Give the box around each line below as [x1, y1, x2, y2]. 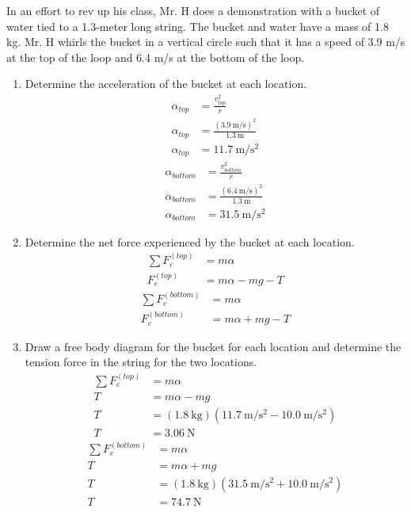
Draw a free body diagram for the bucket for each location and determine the [25, 338, 401, 354]
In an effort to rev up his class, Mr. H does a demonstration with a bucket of [6, 2, 380, 18]
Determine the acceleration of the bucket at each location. [25, 75, 307, 92]
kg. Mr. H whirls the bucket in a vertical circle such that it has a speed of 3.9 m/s [6, 33, 405, 50]
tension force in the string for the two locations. [25, 353, 257, 370]
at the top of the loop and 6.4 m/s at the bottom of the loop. [6, 48, 305, 65]
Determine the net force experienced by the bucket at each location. [25, 233, 355, 250]
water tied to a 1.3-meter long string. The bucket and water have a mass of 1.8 [6, 17, 389, 34]
